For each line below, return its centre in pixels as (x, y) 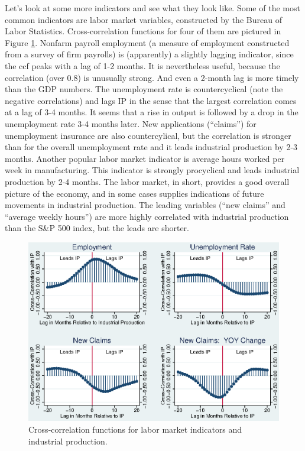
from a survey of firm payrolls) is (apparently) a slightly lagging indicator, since (149, 54)
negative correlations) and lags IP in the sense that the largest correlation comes (151, 100)
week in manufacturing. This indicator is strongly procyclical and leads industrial (152, 170)
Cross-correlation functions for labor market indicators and (135, 429)
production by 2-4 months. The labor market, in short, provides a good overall (147, 181)
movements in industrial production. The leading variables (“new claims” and (145, 205)
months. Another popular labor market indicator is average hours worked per (145, 158)
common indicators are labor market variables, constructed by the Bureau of (143, 19)
